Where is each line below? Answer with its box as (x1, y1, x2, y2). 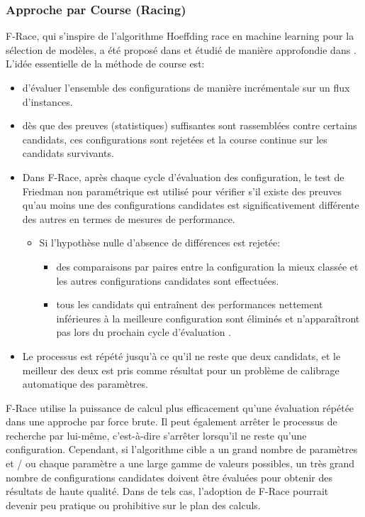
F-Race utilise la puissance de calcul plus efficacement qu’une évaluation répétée (6, 400, 354, 415)
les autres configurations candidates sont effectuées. (56, 273, 279, 288)
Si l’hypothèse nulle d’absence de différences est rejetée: (39, 235, 281, 250)
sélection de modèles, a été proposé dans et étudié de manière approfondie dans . (6, 42, 356, 57)
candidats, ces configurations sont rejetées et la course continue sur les (22, 131, 327, 146)
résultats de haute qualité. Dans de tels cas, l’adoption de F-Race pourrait (6, 484, 329, 499)
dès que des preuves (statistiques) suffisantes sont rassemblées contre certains (22, 118, 357, 133)
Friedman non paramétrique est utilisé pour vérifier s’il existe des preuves (22, 183, 342, 198)
